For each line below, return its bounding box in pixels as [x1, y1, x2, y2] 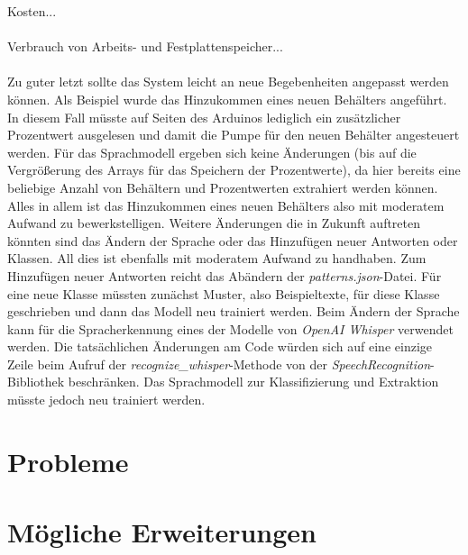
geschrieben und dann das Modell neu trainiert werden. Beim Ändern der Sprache [7, 302, 460, 321]
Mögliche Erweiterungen [7, 514, 317, 550]
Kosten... [7, 2, 57, 20]
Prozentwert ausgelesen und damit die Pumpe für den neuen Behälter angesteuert [7, 125, 460, 144]
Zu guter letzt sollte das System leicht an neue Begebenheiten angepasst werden [7, 72, 449, 91]
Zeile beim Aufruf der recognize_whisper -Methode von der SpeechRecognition [7, 354, 431, 373]
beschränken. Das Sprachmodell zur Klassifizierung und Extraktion [68, 372, 439, 391]
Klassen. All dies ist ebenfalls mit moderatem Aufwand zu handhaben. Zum [7, 249, 427, 268]
